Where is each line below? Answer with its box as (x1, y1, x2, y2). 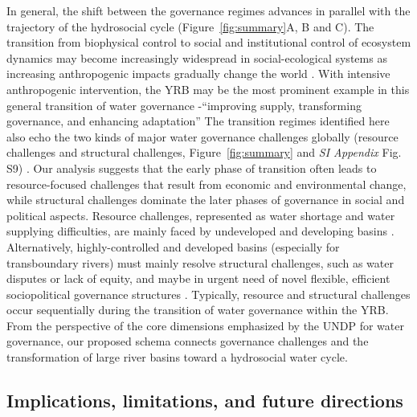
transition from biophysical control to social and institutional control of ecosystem (6, 34, 411, 51)
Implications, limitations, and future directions (6, 388, 403, 413)
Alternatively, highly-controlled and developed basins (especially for (6, 238, 340, 255)
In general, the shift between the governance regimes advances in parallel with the (6, 2, 411, 18)
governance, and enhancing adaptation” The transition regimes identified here (6, 112, 390, 129)
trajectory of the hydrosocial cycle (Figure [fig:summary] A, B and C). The (6, 18, 374, 35)
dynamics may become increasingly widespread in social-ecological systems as (6, 49, 387, 66)
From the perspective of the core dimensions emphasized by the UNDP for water (6, 317, 404, 333)
